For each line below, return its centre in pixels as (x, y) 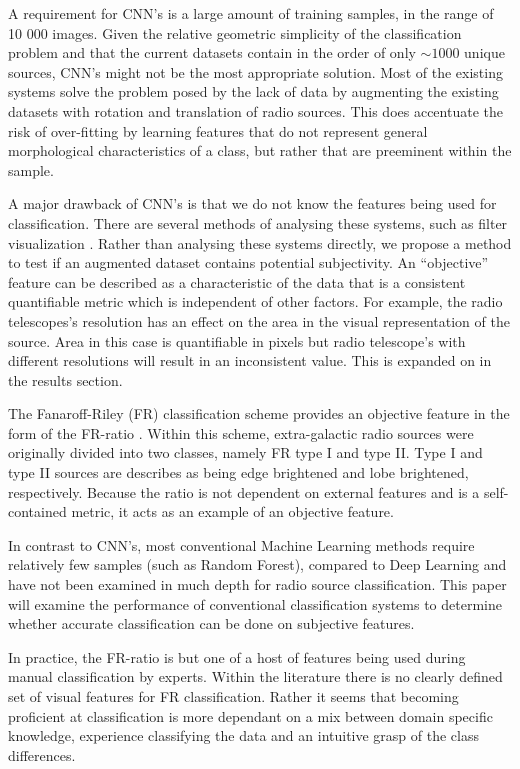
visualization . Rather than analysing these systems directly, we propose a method (260, 242)
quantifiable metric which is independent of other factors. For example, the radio (255, 301)
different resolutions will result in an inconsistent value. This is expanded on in (250, 360)
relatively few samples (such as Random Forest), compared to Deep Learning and (257, 564)
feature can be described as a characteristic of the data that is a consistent (237, 281)
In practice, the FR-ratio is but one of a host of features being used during (237, 656)
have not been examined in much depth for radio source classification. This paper (257, 584)
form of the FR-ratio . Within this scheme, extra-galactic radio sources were (241, 432)
